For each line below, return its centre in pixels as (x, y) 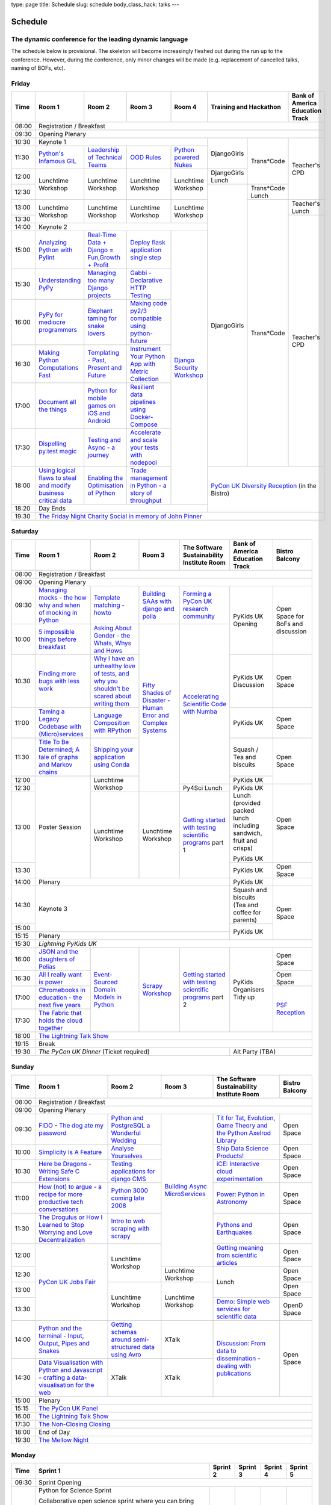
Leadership (104, 150)
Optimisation (105, 486)
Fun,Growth (104, 258)
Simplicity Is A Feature (70, 1152)
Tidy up (244, 998)
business (51, 493)
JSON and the (58, 951)
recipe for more (61, 1194)
